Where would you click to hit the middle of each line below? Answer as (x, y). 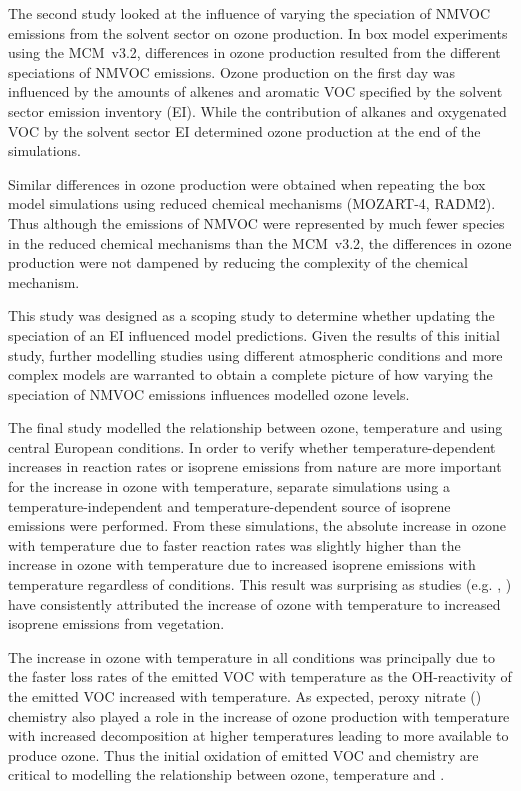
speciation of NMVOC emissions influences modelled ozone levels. (209, 393)
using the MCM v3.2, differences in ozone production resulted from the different (254, 52)
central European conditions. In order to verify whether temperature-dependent (252, 446)
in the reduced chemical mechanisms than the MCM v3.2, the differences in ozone (260, 242)
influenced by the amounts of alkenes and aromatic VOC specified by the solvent (255, 91)
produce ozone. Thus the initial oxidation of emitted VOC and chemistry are (243, 754)
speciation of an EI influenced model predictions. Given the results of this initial (254, 334)
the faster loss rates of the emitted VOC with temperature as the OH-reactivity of (260, 676)
